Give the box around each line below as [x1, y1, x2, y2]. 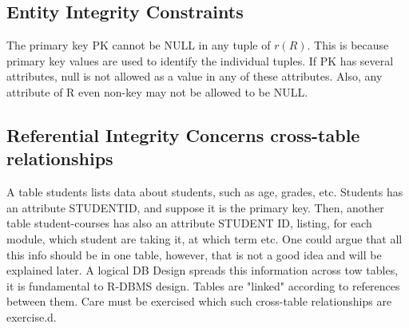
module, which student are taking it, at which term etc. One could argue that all [6, 230, 403, 247]
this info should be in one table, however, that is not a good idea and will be [6, 246, 382, 263]
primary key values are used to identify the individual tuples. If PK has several [6, 52, 394, 69]
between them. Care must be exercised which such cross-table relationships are [6, 293, 392, 310]
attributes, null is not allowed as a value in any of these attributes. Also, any [6, 68, 383, 85]
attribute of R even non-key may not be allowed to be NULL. [6, 83, 308, 100]
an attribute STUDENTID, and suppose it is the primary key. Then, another [6, 199, 384, 215]
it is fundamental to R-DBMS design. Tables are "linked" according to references [6, 277, 400, 294]
